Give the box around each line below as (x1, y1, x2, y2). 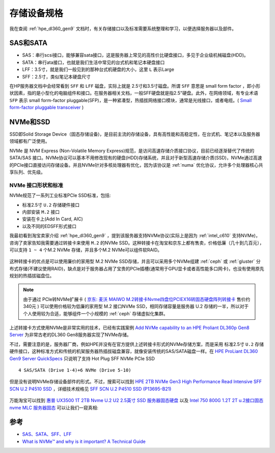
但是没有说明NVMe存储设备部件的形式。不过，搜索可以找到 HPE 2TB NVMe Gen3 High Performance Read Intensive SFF (9, 379, 262, 385)
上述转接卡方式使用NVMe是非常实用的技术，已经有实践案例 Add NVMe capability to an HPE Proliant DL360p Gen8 (9, 324, 250, 331)
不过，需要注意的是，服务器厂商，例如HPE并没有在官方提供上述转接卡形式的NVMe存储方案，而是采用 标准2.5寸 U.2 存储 (9, 341, 264, 347)
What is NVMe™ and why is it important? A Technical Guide (22, 438, 146, 444)
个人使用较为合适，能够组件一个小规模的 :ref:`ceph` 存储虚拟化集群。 (23, 310, 168, 316)
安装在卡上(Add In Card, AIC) (22, 216, 84, 222)
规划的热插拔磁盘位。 (9, 273, 54, 279)
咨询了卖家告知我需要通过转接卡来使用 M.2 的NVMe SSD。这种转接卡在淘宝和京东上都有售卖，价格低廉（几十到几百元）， (9, 240, 264, 246)
